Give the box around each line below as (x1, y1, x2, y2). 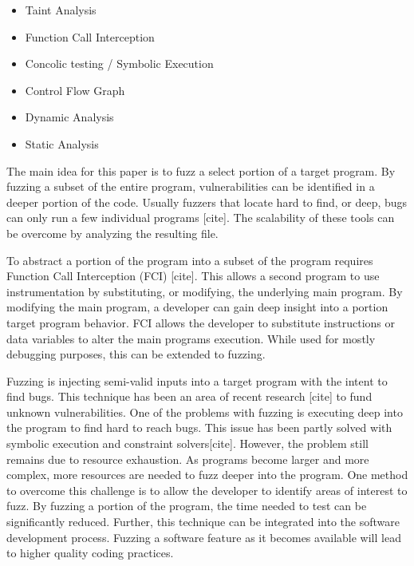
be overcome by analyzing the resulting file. (6, 224, 219, 241)
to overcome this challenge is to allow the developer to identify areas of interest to (6, 481, 408, 498)
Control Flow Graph (25, 81, 125, 98)
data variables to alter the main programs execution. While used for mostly (6, 330, 376, 346)
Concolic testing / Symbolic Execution (25, 55, 214, 72)
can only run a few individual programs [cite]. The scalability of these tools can (6, 209, 395, 226)
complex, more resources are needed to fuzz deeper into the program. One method (6, 466, 408, 483)
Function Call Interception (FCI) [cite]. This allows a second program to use (6, 267, 380, 284)
